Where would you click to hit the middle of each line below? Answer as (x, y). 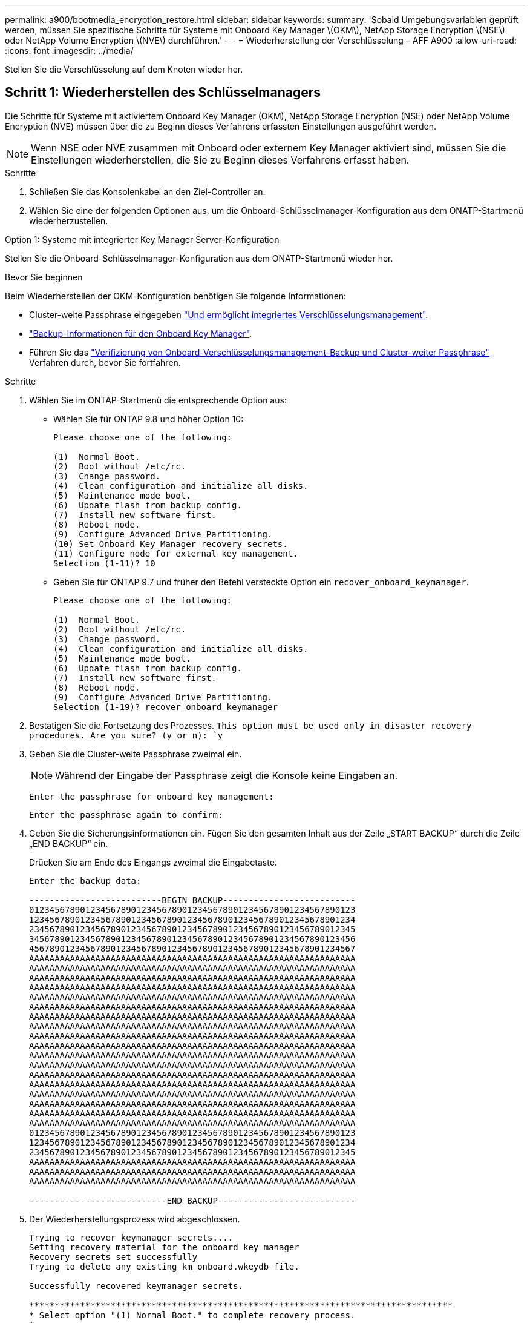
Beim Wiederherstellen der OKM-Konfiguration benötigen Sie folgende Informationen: (176, 296)
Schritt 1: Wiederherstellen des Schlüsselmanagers (163, 93)
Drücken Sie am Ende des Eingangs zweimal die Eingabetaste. (153, 862)
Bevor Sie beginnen (44, 277)
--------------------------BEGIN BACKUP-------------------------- (192, 900)
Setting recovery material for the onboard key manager (164, 1247)
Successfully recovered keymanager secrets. (136, 1286)
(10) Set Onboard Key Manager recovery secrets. (171, 544)
